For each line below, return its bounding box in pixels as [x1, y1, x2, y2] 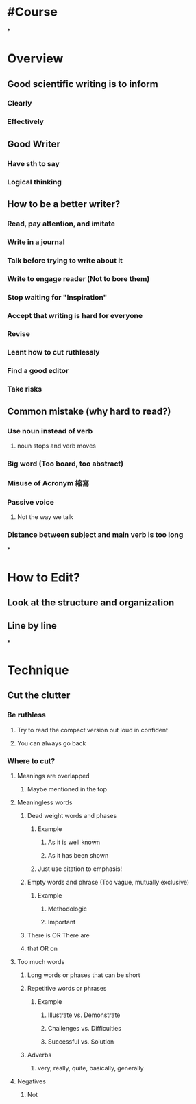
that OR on [27, 944, 58, 952]
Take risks [7, 385, 42, 394]
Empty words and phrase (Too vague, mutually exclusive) [27, 878, 190, 886]
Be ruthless [7, 710, 47, 720]
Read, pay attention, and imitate [7, 219, 115, 228]
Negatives [16, 1077, 47, 1085]
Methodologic [47, 904, 87, 913]
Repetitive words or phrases [27, 984, 107, 992]
